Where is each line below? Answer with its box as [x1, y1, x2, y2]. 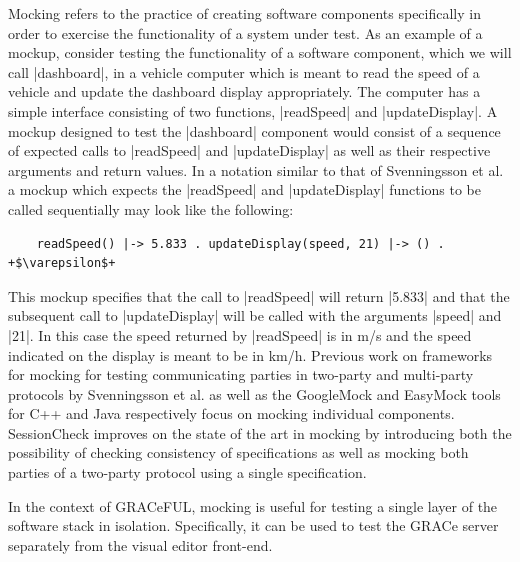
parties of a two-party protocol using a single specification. [8, 462, 367, 483]
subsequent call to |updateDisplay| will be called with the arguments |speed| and [8, 305, 502, 326]
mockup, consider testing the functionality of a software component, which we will [8, 42, 512, 63]
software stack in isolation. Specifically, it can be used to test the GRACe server [8, 515, 499, 536]
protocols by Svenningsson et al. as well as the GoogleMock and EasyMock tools [8, 383, 501, 404]
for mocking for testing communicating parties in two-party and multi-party [8, 364, 474, 385]
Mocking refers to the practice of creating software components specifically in [8, 3, 481, 23]
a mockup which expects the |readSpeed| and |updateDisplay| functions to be [8, 179, 482, 200]
